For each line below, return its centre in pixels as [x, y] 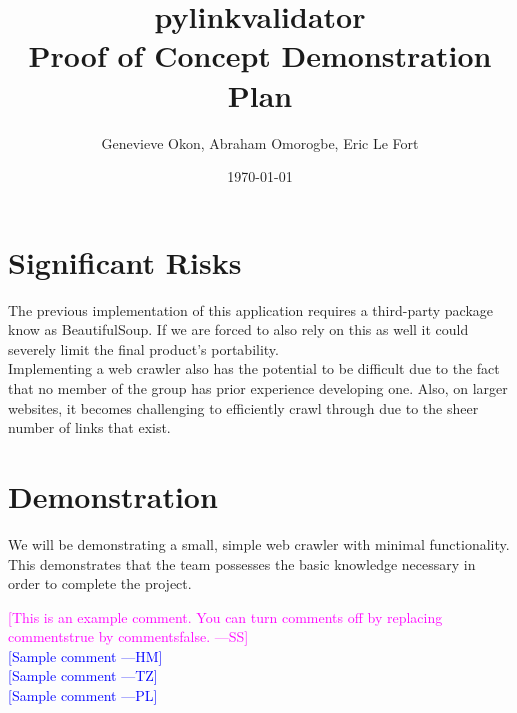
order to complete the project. [100, 583]
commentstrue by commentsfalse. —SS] [128, 636]
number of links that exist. [89, 427]
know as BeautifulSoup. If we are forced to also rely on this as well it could [238, 329]
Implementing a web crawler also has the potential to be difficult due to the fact [254, 368]
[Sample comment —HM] [85, 655]
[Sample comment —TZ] [83, 675]
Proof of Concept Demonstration [260, 55]
